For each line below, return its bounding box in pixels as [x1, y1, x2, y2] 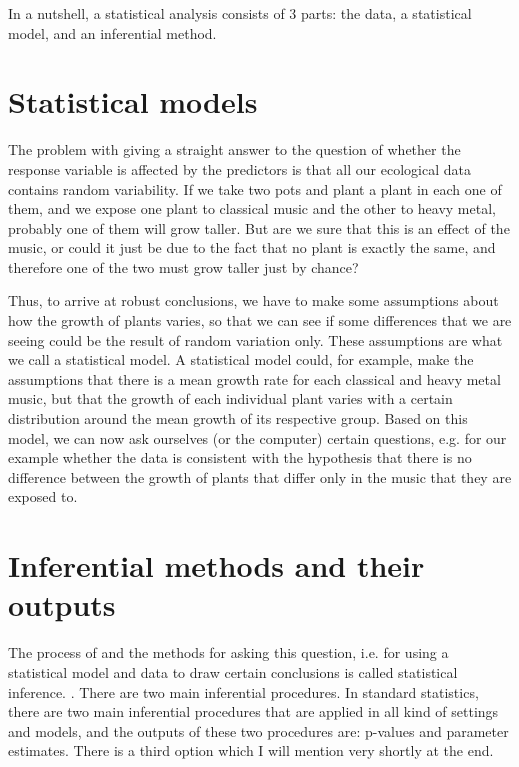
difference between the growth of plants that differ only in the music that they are [8, 466, 512, 487]
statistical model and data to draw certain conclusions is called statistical [8, 661, 458, 682]
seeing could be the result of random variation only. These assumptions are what [8, 329, 503, 350]
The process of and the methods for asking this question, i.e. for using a [8, 642, 449, 663]
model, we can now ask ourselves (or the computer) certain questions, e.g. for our [8, 427, 507, 448]
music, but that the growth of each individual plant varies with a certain [8, 388, 453, 409]
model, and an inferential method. [8, 22, 217, 43]
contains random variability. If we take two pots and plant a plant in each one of [8, 178, 502, 199]
